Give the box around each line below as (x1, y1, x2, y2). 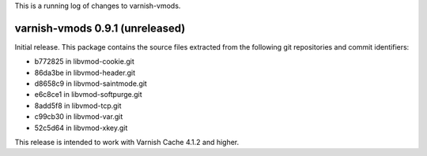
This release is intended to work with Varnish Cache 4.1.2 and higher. (14, 138, 240, 147)
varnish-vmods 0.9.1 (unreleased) (14, 21, 186, 35)
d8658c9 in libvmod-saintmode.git (34, 79, 148, 88)
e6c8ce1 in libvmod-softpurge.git (34, 90, 142, 99)
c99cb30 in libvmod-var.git (34, 112, 123, 121)
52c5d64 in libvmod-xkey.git (34, 123, 128, 132)
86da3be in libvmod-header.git (34, 68, 136, 77)
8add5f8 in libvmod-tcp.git (34, 101, 122, 110)
